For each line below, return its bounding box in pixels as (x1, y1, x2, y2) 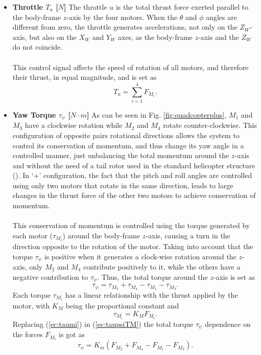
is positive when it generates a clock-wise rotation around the (44, 251, 236, 261)
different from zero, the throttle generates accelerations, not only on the (12, 21, 238, 32)
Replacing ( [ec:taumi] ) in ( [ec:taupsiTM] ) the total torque (12, 318, 194, 329)
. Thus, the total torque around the (97, 271, 208, 282)
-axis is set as (213, 271, 255, 282)
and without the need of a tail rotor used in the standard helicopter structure (12, 160, 255, 170)
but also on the (29, 31, 77, 42)
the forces (12, 329, 43, 340)
